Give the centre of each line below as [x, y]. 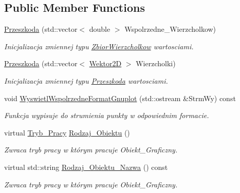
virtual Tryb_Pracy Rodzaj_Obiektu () [67, 132]
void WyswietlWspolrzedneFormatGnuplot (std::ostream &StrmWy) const [120, 98]
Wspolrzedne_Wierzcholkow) [170, 29]
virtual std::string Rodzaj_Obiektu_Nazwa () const [86, 167]
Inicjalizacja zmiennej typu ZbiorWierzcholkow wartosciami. [99, 46]
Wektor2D [105, 63]
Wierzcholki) [156, 63]
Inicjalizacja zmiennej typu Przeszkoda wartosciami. [86, 80]
